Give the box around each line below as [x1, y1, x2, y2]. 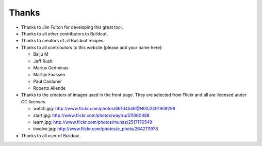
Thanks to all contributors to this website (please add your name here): [21, 44, 163, 50]
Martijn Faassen [33, 72, 65, 78]
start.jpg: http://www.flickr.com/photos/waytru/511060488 [33, 112, 150, 118]
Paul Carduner [33, 78, 63, 84]
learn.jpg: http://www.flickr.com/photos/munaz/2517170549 [33, 119, 152, 125]
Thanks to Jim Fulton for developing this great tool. [21, 24, 123, 30]
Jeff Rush [33, 58, 53, 64]
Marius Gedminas [33, 65, 69, 70]
